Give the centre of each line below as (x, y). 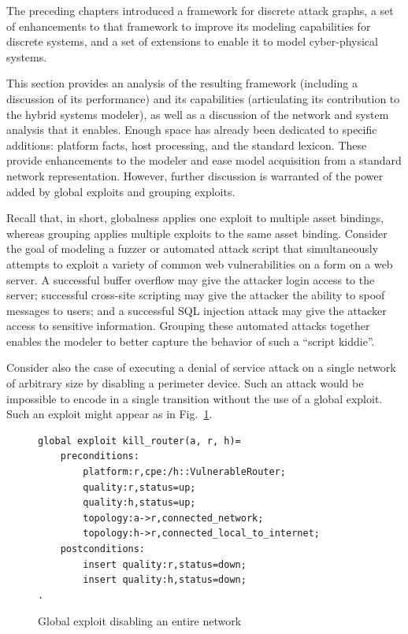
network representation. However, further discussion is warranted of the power (195, 175)
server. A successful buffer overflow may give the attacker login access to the (191, 279)
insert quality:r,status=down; (165, 564)
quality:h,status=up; (139, 503)
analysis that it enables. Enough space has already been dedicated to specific (192, 130)
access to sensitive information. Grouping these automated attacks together (188, 326)
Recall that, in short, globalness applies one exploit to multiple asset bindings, (195, 218)
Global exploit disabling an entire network (140, 621)
